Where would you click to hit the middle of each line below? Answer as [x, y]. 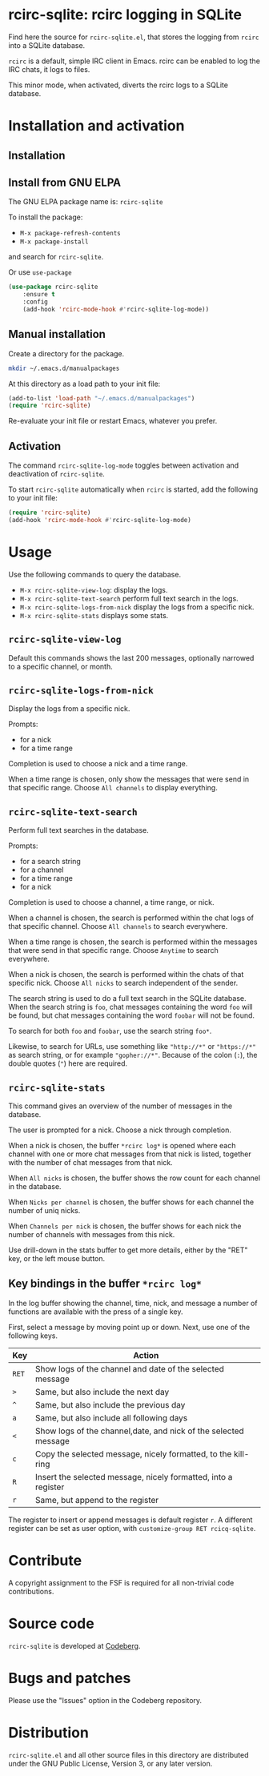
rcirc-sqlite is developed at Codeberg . [74, 1645]
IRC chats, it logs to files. [49, 69]
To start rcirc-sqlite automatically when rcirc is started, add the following [133, 489]
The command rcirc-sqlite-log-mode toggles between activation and [124, 465]
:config [35, 302]
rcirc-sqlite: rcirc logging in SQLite [125, 15]
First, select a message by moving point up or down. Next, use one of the [129, 1327]
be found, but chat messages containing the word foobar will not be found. [131, 1015]
